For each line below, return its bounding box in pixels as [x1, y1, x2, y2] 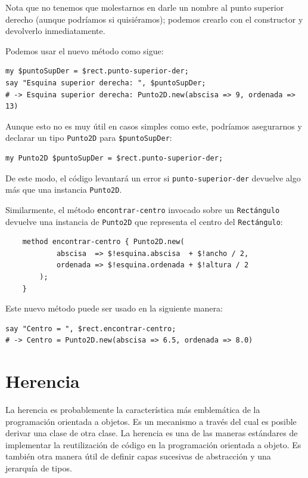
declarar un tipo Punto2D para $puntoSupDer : [5, 131, 172, 144]
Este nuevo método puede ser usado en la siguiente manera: [5, 302, 223, 314]
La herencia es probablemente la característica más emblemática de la [5, 403, 260, 416]
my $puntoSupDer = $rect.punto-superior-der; [5, 67, 189, 76]
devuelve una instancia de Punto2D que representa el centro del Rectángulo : [5, 215, 283, 227]
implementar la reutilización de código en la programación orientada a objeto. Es [5, 438, 301, 451]
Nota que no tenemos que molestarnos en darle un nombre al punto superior [5, 1, 284, 13]
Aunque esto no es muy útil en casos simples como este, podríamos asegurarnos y [5, 119, 302, 132]
